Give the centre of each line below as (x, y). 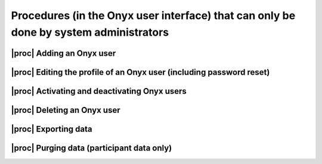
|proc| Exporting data (52, 129)
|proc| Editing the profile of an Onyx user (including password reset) (140, 72)
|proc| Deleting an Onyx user (66, 110)
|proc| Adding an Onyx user (64, 53)
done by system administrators (90, 32)
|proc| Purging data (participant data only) (92, 148)
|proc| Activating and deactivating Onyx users (99, 91)
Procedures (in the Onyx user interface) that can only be (153, 15)
